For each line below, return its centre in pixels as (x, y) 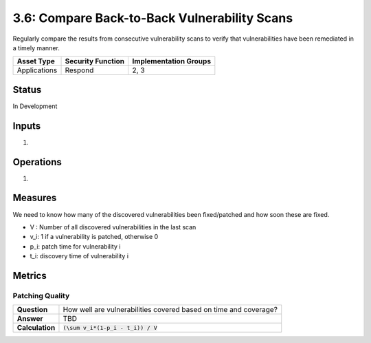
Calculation (36, 328)
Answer (30, 319)
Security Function (95, 61)
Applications (37, 70)
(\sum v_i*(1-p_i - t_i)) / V (110, 328)
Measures (35, 198)
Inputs (27, 126)
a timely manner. (36, 48)
